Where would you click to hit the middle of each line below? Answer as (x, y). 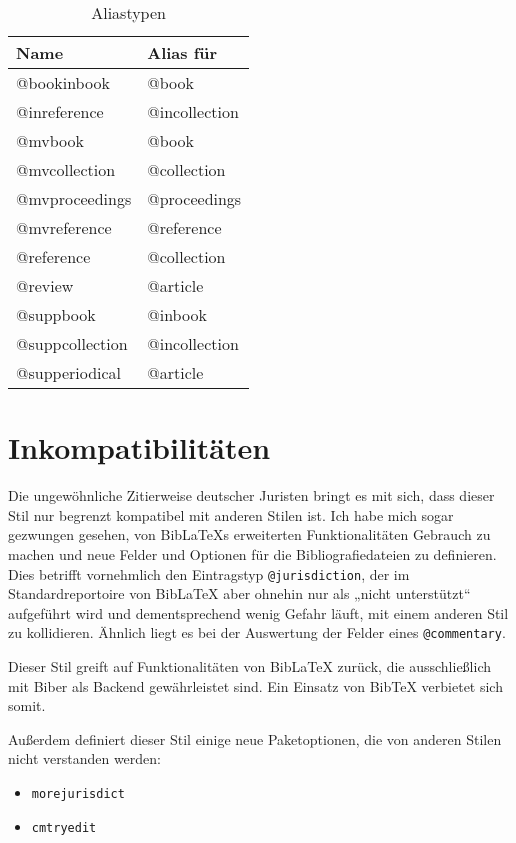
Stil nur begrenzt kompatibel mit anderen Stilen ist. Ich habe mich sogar (231, 514)
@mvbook (50, 140)
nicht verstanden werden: (84, 758)
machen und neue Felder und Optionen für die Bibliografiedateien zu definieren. (252, 553)
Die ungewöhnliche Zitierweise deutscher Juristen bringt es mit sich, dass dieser (251, 495)
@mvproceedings (74, 198)
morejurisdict (78, 793)
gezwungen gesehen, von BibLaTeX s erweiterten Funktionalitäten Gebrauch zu (249, 534)
